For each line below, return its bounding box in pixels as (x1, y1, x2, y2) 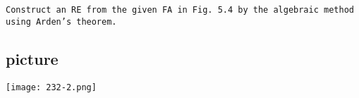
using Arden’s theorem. (6, 16, 117, 27)
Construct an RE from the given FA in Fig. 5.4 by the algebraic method (6, 5, 354, 15)
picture (6, 47, 59, 69)
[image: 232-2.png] (6, 82, 97, 92)
